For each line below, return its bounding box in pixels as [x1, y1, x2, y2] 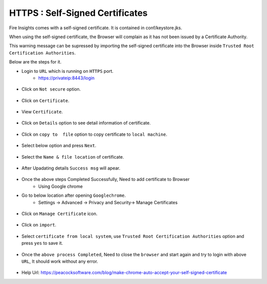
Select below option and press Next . [21, 143, 96, 149]
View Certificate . [21, 109, 63, 115]
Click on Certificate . [21, 97, 69, 104]
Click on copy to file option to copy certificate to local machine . [21, 131, 168, 137]
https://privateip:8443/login [38, 75, 95, 81]
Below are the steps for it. [9, 59, 62, 65]
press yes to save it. [21, 240, 63, 246]
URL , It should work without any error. [21, 258, 98, 264]
